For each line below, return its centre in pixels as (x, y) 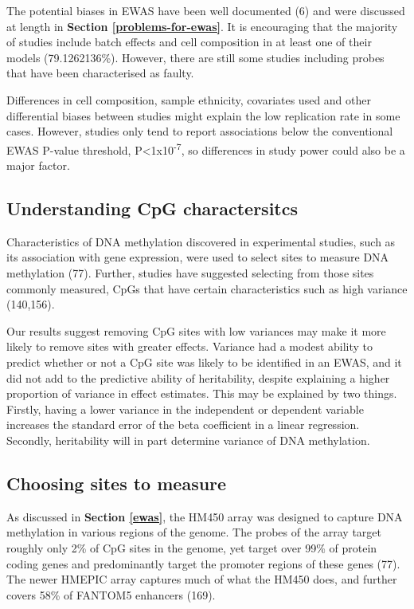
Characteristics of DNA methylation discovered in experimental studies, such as (201, 241)
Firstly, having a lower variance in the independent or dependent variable (185, 409)
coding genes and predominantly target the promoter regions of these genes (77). (203, 563)
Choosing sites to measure (117, 483)
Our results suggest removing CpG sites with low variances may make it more (196, 330)
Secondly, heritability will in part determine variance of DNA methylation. (188, 440)
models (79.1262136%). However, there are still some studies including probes (195, 57)
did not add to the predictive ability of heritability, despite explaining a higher (198, 377)
